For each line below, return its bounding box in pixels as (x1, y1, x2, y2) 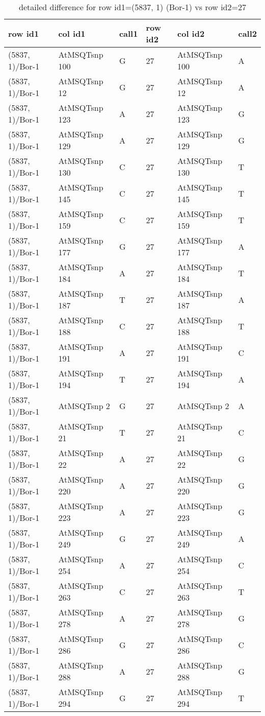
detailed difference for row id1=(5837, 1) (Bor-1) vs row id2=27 (19, 1, 246, 13)
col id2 (177, 27, 205, 39)
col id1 (58, 27, 86, 39)
